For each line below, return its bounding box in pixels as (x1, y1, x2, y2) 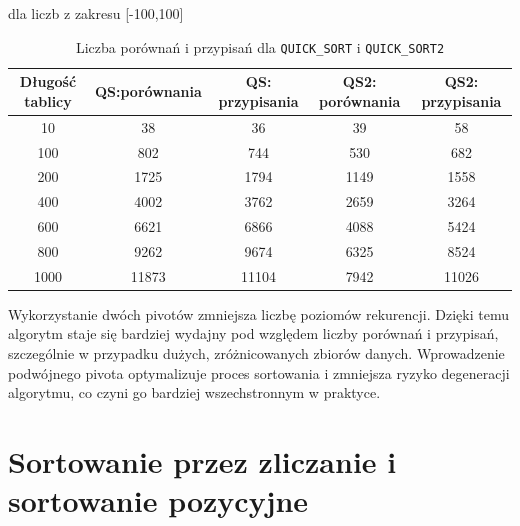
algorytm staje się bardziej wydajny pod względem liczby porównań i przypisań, (8, 323, 499, 344)
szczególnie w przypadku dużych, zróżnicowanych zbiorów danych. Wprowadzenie (8, 343, 505, 364)
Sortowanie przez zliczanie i (8, 441, 397, 481)
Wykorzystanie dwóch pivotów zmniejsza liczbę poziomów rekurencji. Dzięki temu (8, 303, 509, 324)
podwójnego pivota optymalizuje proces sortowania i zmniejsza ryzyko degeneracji (8, 362, 510, 383)
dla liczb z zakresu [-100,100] (8, 3, 184, 23)
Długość (19, 71, 77, 92)
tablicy (24, 90, 72, 111)
